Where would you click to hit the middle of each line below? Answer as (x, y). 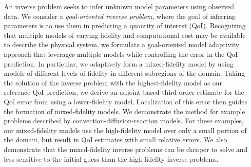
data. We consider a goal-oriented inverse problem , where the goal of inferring (120, 16)
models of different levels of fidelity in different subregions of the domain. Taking (125, 73)
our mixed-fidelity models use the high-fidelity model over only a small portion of (125, 130)
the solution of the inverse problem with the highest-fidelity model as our (113, 82)
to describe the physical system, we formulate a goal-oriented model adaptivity (122, 44)
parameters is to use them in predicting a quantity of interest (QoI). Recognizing (125, 25)
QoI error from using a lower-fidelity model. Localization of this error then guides (125, 101)
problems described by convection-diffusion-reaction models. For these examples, (124, 121)
